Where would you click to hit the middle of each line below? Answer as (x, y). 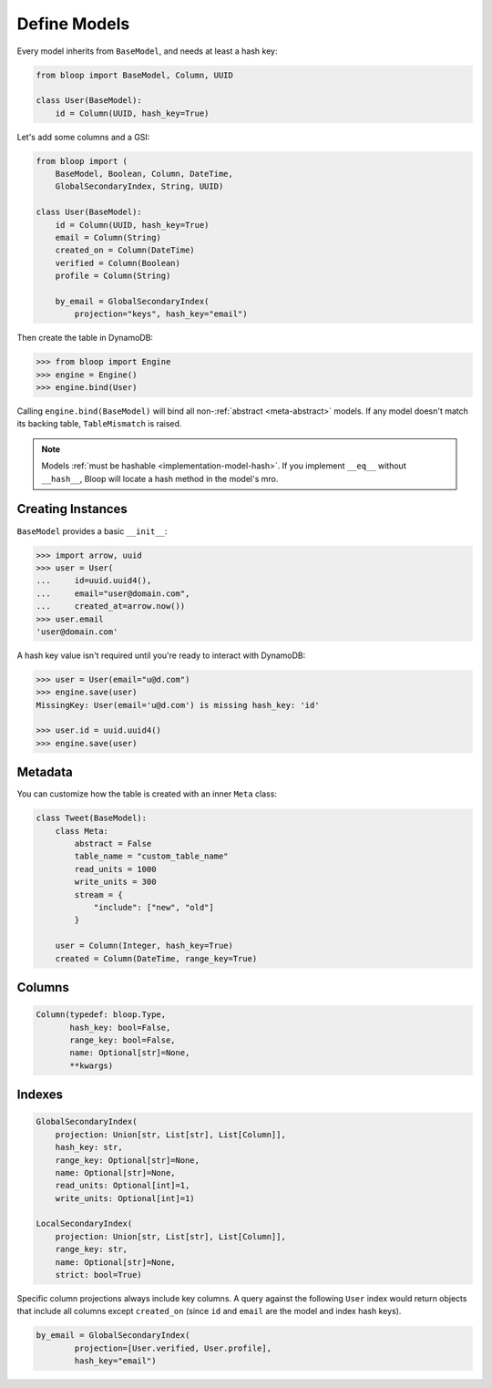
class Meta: (82, 831)
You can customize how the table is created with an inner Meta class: (147, 794)
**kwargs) (92, 1065)
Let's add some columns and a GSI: (83, 137)
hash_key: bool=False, (120, 1027)
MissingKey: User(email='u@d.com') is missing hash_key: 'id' (178, 705)
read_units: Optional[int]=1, (123, 1186)
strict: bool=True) (99, 1275)
